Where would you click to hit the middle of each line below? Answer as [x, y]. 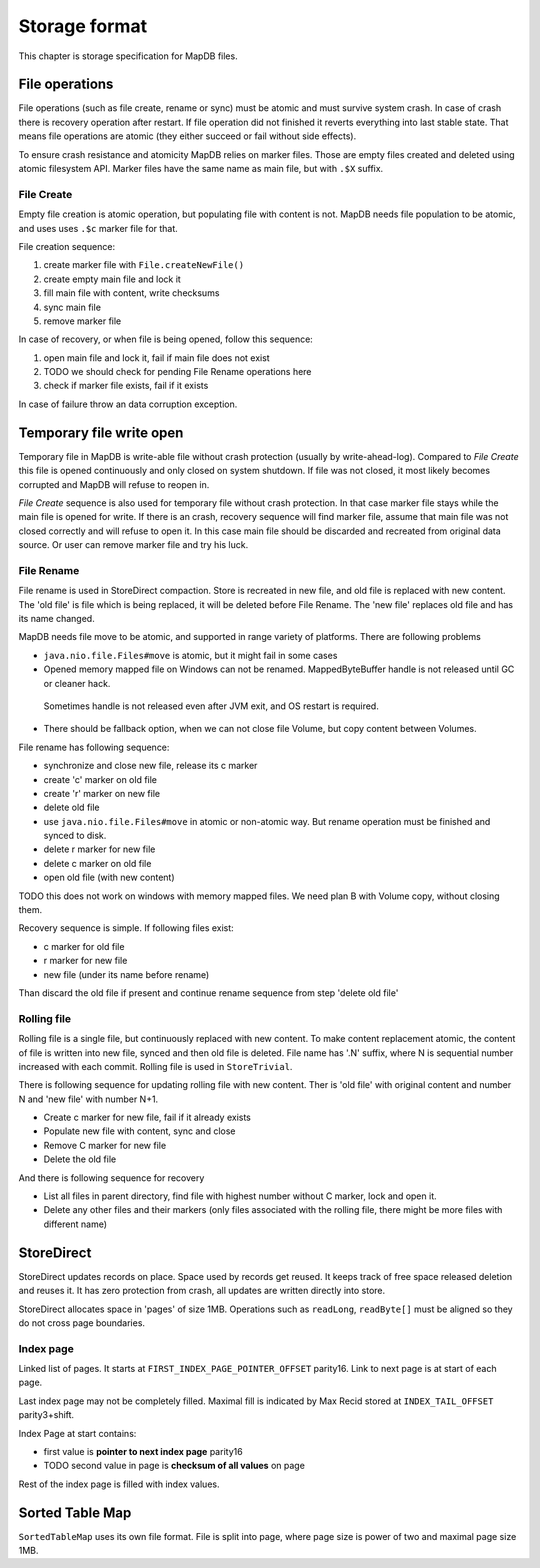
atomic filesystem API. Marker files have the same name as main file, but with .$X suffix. [201, 169]
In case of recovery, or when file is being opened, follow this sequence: [166, 339]
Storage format [83, 26]
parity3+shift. [46, 1415]
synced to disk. [75, 836]
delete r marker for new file [99, 849]
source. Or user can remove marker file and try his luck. [133, 545]
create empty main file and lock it [112, 279]
